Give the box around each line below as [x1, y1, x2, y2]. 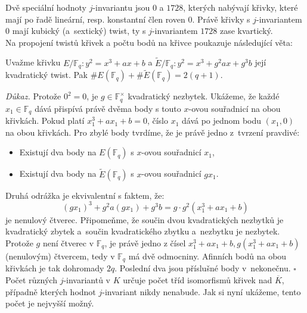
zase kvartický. [219, 24, 273, 37]
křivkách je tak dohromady [5, 262, 104, 274]
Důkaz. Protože [5, 90, 61, 102]
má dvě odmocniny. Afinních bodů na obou [128, 249, 287, 262]
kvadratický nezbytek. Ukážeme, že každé [128, 90, 280, 102]
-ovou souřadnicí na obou [188, 102, 281, 114]
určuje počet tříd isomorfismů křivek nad [123, 273, 272, 286]
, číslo [147, 114, 168, 127]
